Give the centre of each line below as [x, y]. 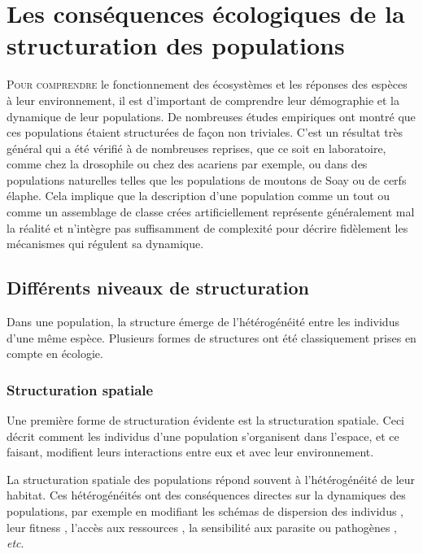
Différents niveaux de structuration [158, 288]
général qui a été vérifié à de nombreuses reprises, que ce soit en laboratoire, [196, 148]
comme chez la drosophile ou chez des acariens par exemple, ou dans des [187, 164]
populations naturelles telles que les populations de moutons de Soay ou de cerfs [207, 179]
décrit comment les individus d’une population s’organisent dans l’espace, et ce [203, 436]
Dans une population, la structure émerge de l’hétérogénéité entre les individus [203, 322]
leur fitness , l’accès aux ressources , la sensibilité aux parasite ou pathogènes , [202, 527]
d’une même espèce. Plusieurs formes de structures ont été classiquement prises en [211, 337]
